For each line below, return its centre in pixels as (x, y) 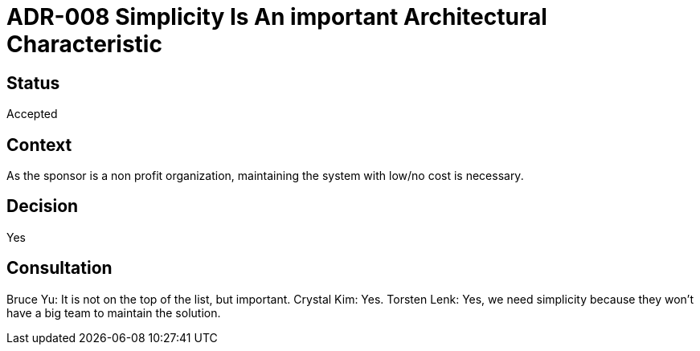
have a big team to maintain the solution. (114, 312)
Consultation (59, 268)
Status (33, 83)
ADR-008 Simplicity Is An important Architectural (277, 17)
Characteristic (84, 44)
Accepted (32, 114)
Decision (43, 206)
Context (39, 145)
